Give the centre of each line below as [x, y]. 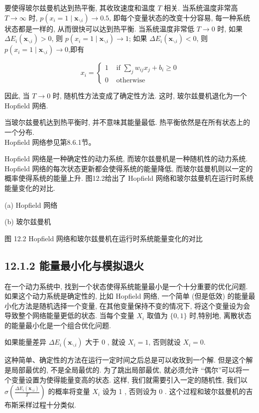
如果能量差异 [25, 342]
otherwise [131, 80]
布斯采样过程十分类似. [40, 405]
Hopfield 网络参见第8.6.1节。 [50, 142]
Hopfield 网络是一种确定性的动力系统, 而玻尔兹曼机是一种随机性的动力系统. [126, 159]
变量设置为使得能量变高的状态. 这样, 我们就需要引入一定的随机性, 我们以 [129, 379]
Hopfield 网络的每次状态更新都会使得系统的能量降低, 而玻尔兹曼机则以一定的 [129, 168]
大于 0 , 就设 [106, 342]
